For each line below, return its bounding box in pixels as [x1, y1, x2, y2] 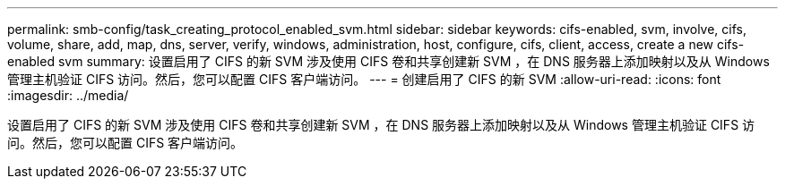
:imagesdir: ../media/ [7, 88, 129, 103]
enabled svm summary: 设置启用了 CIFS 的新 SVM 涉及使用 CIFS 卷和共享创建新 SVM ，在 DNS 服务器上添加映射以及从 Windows [7, 54, 770, 69]
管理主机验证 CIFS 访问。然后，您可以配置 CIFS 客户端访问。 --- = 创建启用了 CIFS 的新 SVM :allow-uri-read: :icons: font [7, 72, 721, 87]
